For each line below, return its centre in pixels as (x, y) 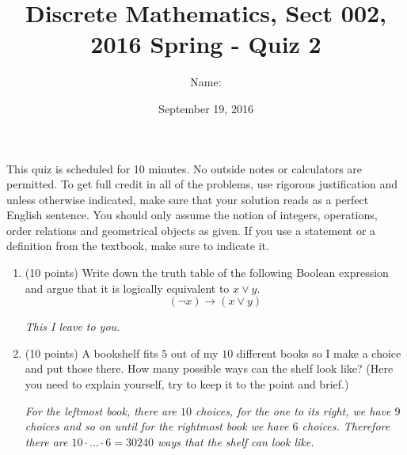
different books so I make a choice (319, 353)
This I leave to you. (72, 326)
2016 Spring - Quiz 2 (206, 44)
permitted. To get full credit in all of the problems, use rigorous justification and (202, 184)
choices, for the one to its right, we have (293, 410)
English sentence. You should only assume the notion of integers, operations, (192, 215)
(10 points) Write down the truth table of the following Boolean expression (207, 273)
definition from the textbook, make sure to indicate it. (138, 246)
